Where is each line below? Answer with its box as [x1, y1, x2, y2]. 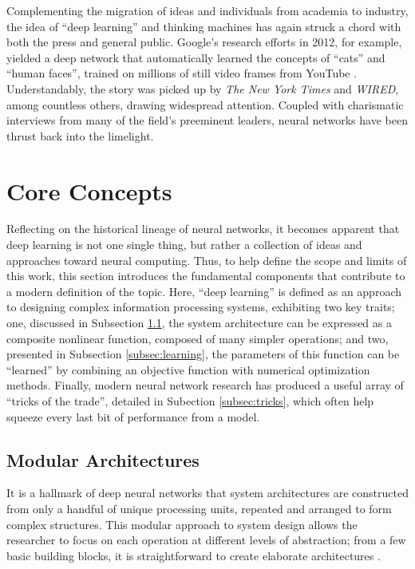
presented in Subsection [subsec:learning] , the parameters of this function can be [6, 346, 400, 362]
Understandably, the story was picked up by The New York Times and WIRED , [6, 80, 399, 97]
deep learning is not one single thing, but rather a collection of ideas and [6, 236, 362, 253]
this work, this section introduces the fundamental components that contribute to [6, 267, 405, 284]
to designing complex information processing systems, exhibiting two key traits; [6, 298, 395, 315]
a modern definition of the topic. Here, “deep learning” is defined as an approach [6, 283, 401, 299]
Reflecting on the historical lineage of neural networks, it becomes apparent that [6, 220, 400, 237]
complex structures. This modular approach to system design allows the [6, 516, 358, 532]
